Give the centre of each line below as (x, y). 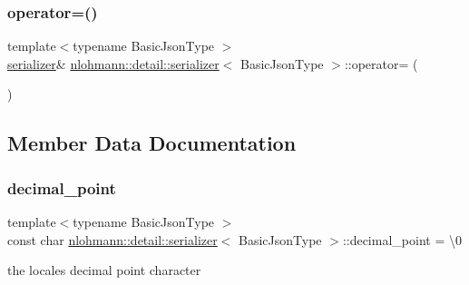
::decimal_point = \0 (402, 239)
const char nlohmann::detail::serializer (112, 239)
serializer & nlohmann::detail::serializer (113, 63)
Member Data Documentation (152, 143)
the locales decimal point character (104, 270)
